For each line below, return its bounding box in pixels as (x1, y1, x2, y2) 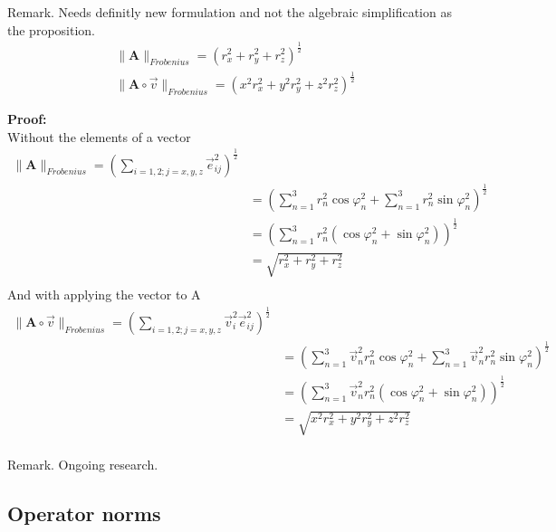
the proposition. (7, 20, 95, 39)
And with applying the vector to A (7, 284, 201, 303)
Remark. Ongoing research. (7, 455, 158, 474)
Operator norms (7, 499, 161, 527)
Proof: (7, 109, 47, 128)
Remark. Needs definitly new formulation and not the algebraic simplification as (7, 3, 452, 21)
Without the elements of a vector (7, 127, 191, 146)
